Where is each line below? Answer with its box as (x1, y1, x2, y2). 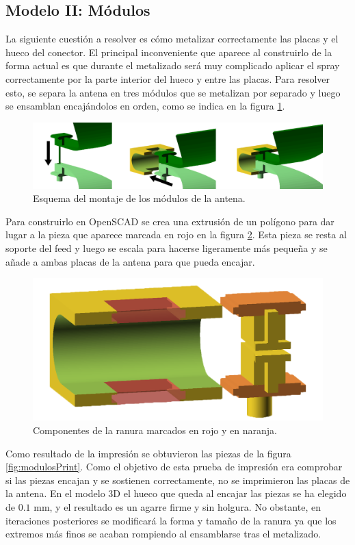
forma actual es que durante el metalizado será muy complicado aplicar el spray (5, 58, 340, 73)
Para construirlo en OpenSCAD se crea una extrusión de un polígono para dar (5, 214, 334, 228)
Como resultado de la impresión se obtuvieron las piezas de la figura (5, 446, 291, 460)
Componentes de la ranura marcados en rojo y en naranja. (33, 423, 277, 438)
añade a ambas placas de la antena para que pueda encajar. (5, 254, 255, 268)
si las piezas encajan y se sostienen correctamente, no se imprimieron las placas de (5, 472, 350, 487)
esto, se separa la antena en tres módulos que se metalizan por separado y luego (5, 85, 341, 99)
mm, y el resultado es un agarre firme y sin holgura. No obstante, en (34, 500, 321, 514)
